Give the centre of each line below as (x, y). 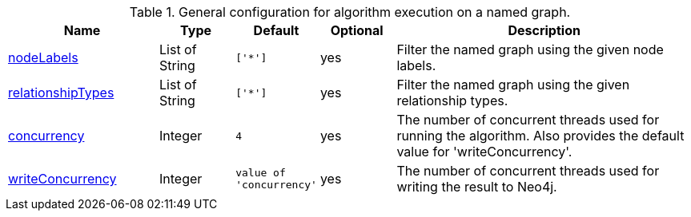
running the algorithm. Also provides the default (540, 136)
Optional (357, 30)
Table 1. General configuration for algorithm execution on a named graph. (350, 12)
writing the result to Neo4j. (477, 187)
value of (261, 173)
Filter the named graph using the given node (530, 49)
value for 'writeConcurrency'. (484, 152)
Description (544, 30)
